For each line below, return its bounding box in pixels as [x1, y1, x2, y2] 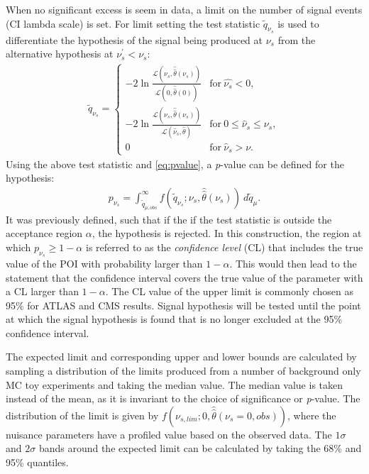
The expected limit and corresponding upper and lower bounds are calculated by [6, 349, 357, 364]
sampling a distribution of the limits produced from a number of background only [6, 363, 361, 378]
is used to [277, 16, 319, 31]
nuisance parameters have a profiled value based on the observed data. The [6, 426, 332, 441]
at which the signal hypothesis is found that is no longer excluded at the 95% [6, 312, 343, 326]
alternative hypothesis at [6, 46, 114, 61]
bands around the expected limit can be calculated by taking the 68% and [38, 441, 362, 456]
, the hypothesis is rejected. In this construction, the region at [92, 226, 362, 241]
